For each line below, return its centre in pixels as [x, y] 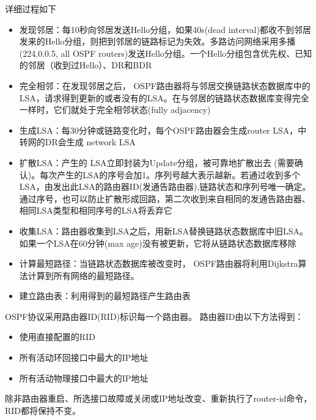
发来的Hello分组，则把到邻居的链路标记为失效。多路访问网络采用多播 [157, 41]
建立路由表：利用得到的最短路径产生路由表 [105, 296]
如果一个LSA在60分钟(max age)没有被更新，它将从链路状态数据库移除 [158, 243]
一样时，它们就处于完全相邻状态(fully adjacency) [115, 110]
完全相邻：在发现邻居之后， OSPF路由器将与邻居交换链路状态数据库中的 [165, 85]
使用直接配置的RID [57, 337]
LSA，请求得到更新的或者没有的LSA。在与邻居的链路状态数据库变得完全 [164, 97]
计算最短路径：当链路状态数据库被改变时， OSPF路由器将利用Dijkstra [159, 263]
